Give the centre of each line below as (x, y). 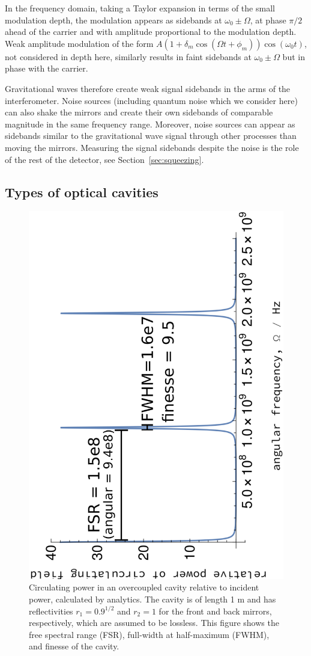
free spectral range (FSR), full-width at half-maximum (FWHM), (149, 634)
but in (294, 56)
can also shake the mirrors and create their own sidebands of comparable (139, 112)
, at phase (268, 20)
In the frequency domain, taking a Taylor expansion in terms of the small (140, 8)
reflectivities (51, 611)
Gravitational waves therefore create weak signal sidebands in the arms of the (148, 88)
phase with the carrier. (47, 68)
